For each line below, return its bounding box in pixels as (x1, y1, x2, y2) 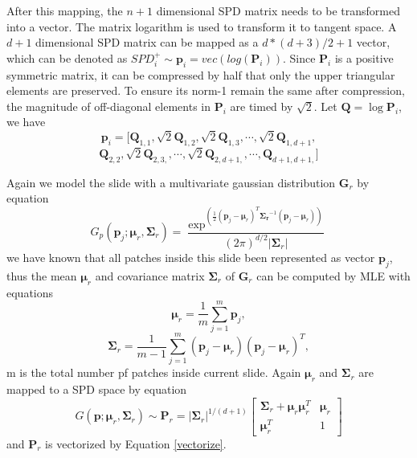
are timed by (230, 97, 293, 114)
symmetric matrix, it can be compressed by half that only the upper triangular (6, 66, 395, 83)
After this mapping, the (6, 2, 123, 18)
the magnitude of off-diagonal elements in (6, 97, 211, 114)
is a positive (334, 49, 394, 66)
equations (6, 284, 54, 301)
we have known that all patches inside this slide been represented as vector (6, 248, 375, 265)
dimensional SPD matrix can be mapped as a (35, 34, 259, 51)
